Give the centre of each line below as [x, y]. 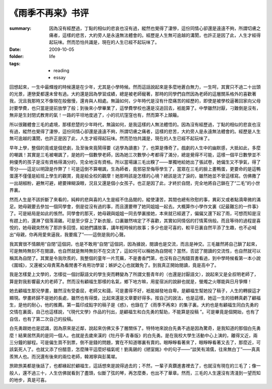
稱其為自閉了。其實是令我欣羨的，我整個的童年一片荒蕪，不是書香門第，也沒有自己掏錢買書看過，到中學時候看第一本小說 [135, 258]
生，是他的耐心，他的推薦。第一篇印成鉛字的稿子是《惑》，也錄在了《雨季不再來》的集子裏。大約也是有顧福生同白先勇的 [134, 305]
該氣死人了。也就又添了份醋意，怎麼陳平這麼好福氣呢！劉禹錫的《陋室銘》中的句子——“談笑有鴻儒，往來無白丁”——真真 [135, 349]
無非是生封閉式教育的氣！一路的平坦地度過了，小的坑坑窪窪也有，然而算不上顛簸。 [95, 115]
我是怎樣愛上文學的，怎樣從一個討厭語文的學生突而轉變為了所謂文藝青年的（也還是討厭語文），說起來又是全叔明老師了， [134, 274]
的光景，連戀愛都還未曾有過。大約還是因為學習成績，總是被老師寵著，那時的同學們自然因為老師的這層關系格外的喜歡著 [133, 94]
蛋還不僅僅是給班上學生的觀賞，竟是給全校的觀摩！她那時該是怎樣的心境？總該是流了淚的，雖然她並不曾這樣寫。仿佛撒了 [135, 176]
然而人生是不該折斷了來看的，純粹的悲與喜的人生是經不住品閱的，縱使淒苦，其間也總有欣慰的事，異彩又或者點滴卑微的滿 [135, 199]
